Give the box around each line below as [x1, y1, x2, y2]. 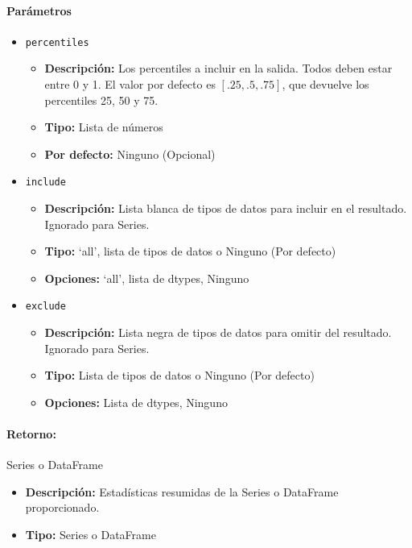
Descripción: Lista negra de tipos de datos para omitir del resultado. [44, 324, 392, 341]
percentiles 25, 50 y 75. [44, 91, 159, 108]
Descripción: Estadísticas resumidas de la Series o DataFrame [25, 483, 339, 500]
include [25, 176, 66, 189]
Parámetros [6, 2, 72, 19]
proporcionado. [25, 499, 100, 516]
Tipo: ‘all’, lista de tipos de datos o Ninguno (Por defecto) [44, 243, 336, 259]
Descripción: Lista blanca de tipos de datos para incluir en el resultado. [44, 200, 407, 217]
